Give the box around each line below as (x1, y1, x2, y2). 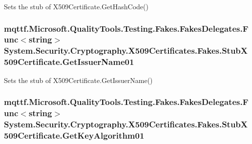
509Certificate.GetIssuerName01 (4, 56, 134, 68)
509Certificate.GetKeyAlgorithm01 (4, 129, 145, 141)
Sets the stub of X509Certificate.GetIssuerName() (4, 75, 153, 85)
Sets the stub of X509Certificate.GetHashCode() (4, 1, 148, 11)
